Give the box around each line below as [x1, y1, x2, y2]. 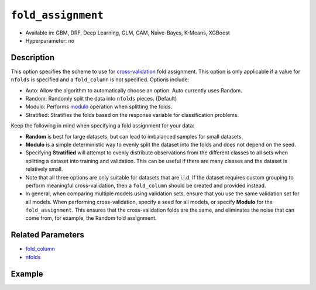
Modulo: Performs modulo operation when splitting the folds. [25, 103, 173, 111]
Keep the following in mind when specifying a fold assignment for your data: [11, 122, 195, 129]
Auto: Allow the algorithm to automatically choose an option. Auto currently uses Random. [25, 87, 242, 94]
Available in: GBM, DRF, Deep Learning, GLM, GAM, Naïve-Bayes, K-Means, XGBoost [25, 29, 231, 36]
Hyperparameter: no [25, 37, 75, 44]
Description [11, 53, 55, 63]
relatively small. [25, 165, 63, 172]
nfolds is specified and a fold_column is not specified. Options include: [11, 76, 190, 83]
